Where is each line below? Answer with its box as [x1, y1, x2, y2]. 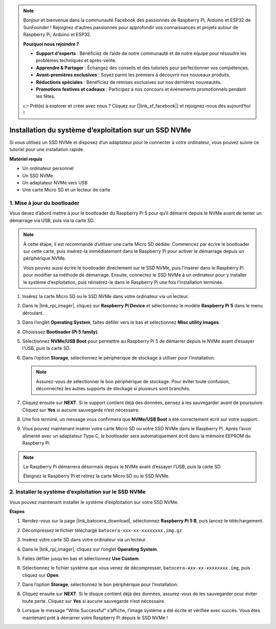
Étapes [9, 508, 25, 514]
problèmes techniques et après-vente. [36, 57, 117, 64]
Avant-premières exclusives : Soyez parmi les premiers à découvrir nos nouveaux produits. [36, 72, 231, 78]
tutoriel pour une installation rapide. [9, 146, 84, 153]
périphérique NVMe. [23, 255, 66, 261]
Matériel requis [9, 156, 43, 162]
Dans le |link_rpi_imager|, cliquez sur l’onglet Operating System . [22, 546, 158, 552]
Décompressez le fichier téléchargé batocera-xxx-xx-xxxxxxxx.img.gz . [22, 527, 183, 533]
